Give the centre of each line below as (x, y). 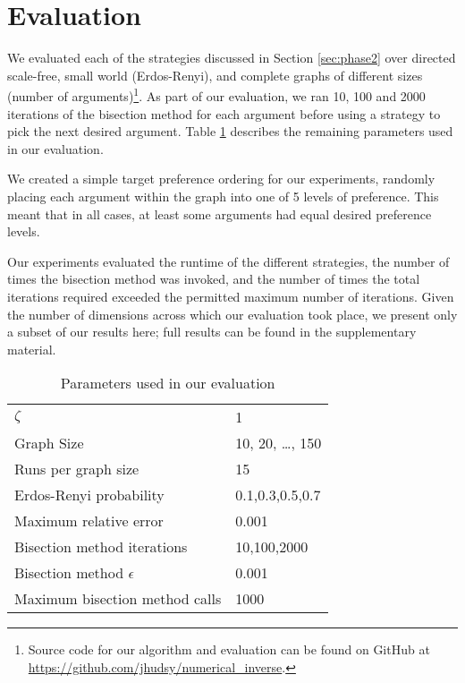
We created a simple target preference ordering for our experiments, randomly (221, 179)
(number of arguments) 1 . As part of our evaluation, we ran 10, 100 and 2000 (216, 94)
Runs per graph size (77, 469)
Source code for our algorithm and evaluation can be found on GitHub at (229, 649)
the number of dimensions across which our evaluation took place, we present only (232, 314)
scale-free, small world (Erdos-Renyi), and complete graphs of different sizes (215, 75)
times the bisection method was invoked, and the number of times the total (214, 279)
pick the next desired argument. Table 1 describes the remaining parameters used (230, 131)
